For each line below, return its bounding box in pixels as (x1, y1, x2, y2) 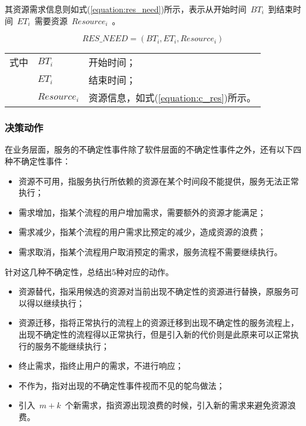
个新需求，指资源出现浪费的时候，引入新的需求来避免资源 (65, 399, 288, 411)
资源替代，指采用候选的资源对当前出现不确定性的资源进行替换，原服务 (18, 285, 291, 298)
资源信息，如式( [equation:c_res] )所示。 (88, 91, 257, 105)
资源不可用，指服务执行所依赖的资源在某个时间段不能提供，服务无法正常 (18, 174, 299, 187)
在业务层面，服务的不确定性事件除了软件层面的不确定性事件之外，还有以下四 (5, 143, 301, 156)
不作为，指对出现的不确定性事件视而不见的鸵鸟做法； (18, 379, 225, 391)
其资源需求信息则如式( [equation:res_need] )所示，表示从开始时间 (5, 3, 247, 15)
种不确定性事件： (5, 155, 71, 167)
